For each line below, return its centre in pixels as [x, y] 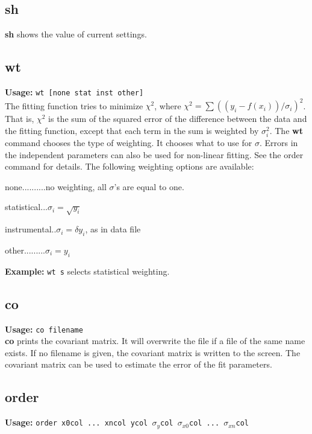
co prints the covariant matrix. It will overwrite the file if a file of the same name [155, 341]
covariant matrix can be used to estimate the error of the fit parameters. [139, 364]
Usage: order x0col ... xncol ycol [76, 422]
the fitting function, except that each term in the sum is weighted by [132, 130]
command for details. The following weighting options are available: [129, 166]
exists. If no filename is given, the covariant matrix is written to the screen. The [153, 352]
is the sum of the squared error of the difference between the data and [178, 119]
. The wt [286, 130]
